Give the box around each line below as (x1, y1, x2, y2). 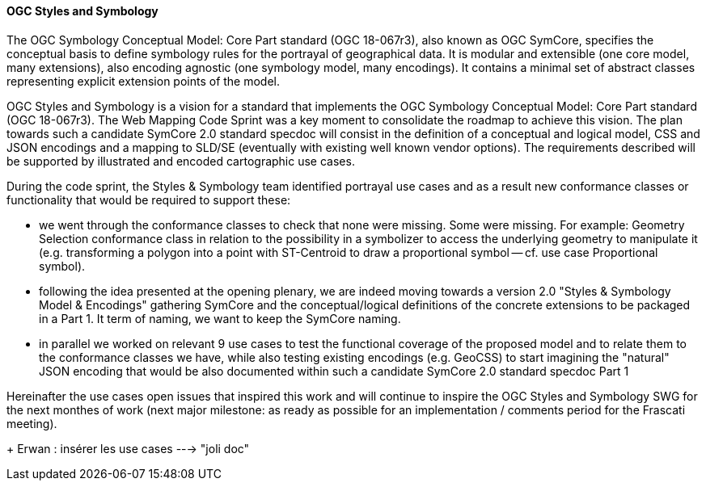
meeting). (6, 416, 57, 430)
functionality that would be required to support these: (6, 192, 291, 207)
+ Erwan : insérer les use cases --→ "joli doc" (6, 441, 250, 456)
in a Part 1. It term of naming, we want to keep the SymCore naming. (39, 311, 401, 325)
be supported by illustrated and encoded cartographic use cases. (6, 153, 355, 168)
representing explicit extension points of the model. (6, 73, 281, 88)
